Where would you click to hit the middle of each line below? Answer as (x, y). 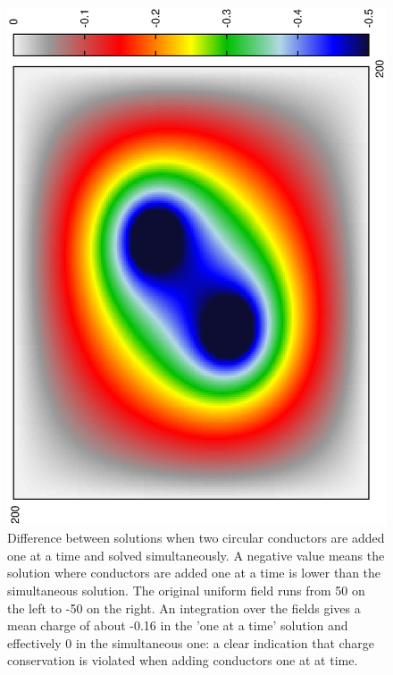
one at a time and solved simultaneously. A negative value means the (196, 555)
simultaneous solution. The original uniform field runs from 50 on (186, 591)
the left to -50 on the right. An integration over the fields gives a (184, 607)
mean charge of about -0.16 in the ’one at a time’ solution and (178, 625)
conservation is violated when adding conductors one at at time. (183, 660)
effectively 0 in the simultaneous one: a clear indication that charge (191, 642)
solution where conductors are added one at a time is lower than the (194, 573)
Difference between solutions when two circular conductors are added (196, 538)
